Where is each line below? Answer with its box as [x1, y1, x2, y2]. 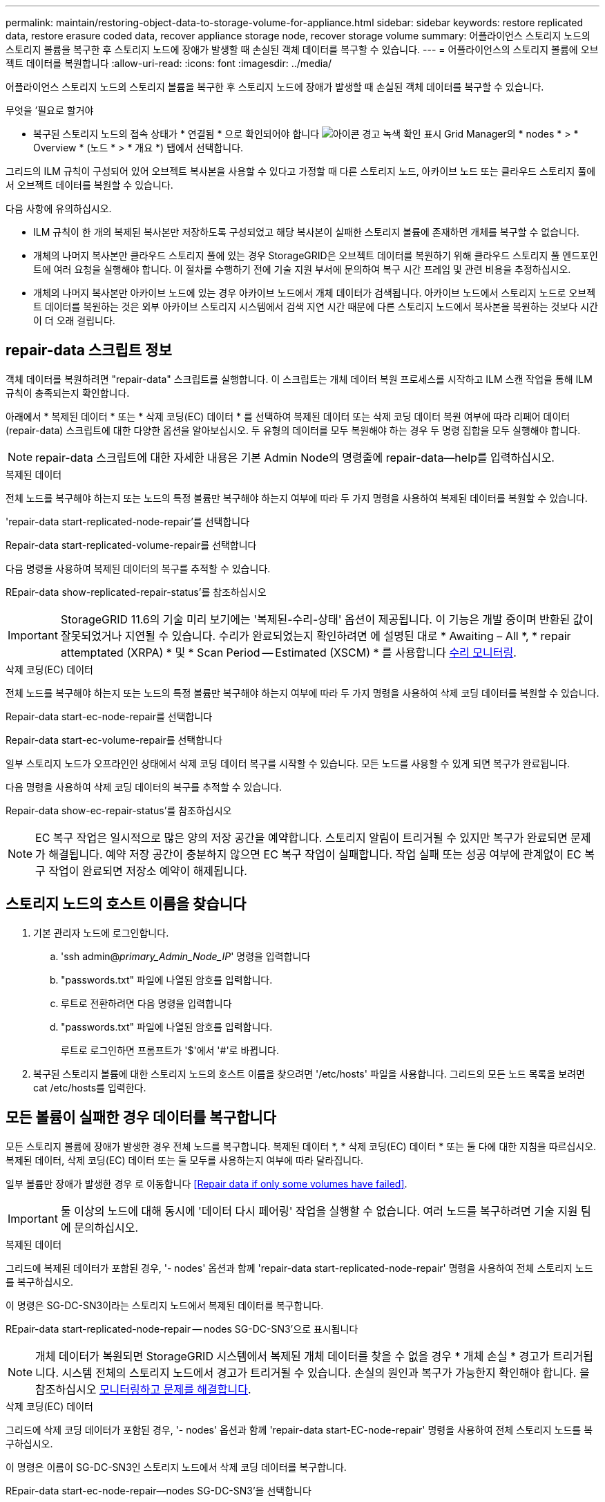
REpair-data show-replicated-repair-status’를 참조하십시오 [6, 585, 267, 598]
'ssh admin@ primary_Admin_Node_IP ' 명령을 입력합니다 [61, 950, 311, 962]
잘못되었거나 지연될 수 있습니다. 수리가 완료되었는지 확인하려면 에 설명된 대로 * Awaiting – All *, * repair [60, 628, 571, 643]
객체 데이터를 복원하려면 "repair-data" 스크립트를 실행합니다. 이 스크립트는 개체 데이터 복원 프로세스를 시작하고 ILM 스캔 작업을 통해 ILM [6, 373, 593, 385]
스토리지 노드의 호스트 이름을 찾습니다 [6, 895, 247, 913]
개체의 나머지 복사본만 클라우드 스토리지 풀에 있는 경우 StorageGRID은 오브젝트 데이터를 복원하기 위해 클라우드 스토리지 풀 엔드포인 [33, 250, 598, 261]
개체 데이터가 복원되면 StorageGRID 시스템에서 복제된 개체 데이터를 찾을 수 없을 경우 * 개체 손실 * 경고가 [35, 1349, 550, 1363]
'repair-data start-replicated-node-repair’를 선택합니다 [6, 515, 250, 527]
